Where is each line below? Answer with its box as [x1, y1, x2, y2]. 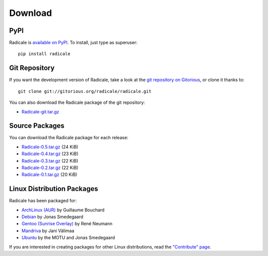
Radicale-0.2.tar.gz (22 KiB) [21, 165, 79, 171]
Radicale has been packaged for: [9, 198, 77, 204]
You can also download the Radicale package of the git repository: [9, 99, 145, 105]
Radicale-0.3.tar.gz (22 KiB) [21, 158, 78, 164]
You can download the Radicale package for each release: [9, 135, 129, 141]
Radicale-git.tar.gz [21, 108, 60, 114]
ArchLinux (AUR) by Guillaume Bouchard [21, 207, 105, 213]
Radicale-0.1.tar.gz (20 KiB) [21, 171, 77, 177]
